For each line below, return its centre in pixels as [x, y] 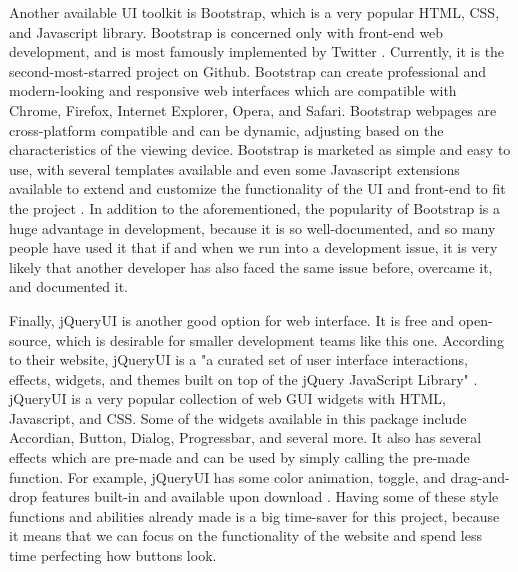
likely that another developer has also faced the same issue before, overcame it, [251, 266]
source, [30, 339]
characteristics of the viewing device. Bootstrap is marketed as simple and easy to [260, 149]
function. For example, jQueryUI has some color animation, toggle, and [227, 476]
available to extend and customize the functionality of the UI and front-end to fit [257, 188]
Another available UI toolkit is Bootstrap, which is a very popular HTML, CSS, [254, 12]
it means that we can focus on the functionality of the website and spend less [245, 535]
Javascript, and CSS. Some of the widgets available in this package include [238, 417]
